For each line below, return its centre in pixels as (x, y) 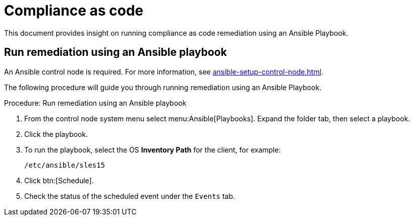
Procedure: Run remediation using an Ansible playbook (95, 103)
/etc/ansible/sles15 (65, 165)
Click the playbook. (56, 134)
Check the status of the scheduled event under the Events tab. (130, 196)
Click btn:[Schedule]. (59, 180)
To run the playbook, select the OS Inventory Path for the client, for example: (153, 150)
